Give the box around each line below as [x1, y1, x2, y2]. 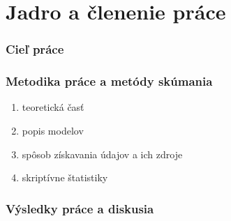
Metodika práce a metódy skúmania [6, 73, 213, 90]
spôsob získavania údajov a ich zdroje [22, 146, 183, 161]
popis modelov [22, 123, 84, 138]
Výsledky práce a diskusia [6, 199, 154, 217]
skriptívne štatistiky [22, 170, 108, 185]
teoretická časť [22, 100, 84, 114]
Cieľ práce [6, 40, 64, 58]
